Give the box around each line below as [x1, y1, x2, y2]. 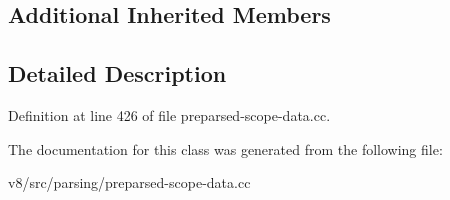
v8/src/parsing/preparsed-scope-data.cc [8, 172, 251, 193]
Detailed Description [8, 58, 227, 89]
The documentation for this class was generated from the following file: [8, 138, 443, 159]
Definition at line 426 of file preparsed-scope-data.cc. [8, 104, 331, 125]
